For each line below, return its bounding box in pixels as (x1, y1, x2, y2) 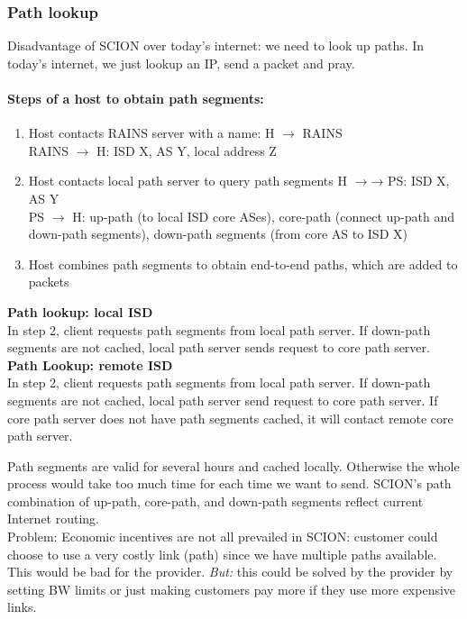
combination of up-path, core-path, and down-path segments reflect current (7, 491, 424, 510)
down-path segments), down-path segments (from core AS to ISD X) (28, 224, 407, 243)
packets (28, 272, 69, 291)
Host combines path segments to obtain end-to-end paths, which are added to (28, 254, 458, 273)
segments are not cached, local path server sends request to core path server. (7, 338, 430, 357)
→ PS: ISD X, (371, 171, 450, 190)
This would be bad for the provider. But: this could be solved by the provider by (7, 562, 453, 581)
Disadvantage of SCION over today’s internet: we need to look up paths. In (7, 36, 425, 55)
